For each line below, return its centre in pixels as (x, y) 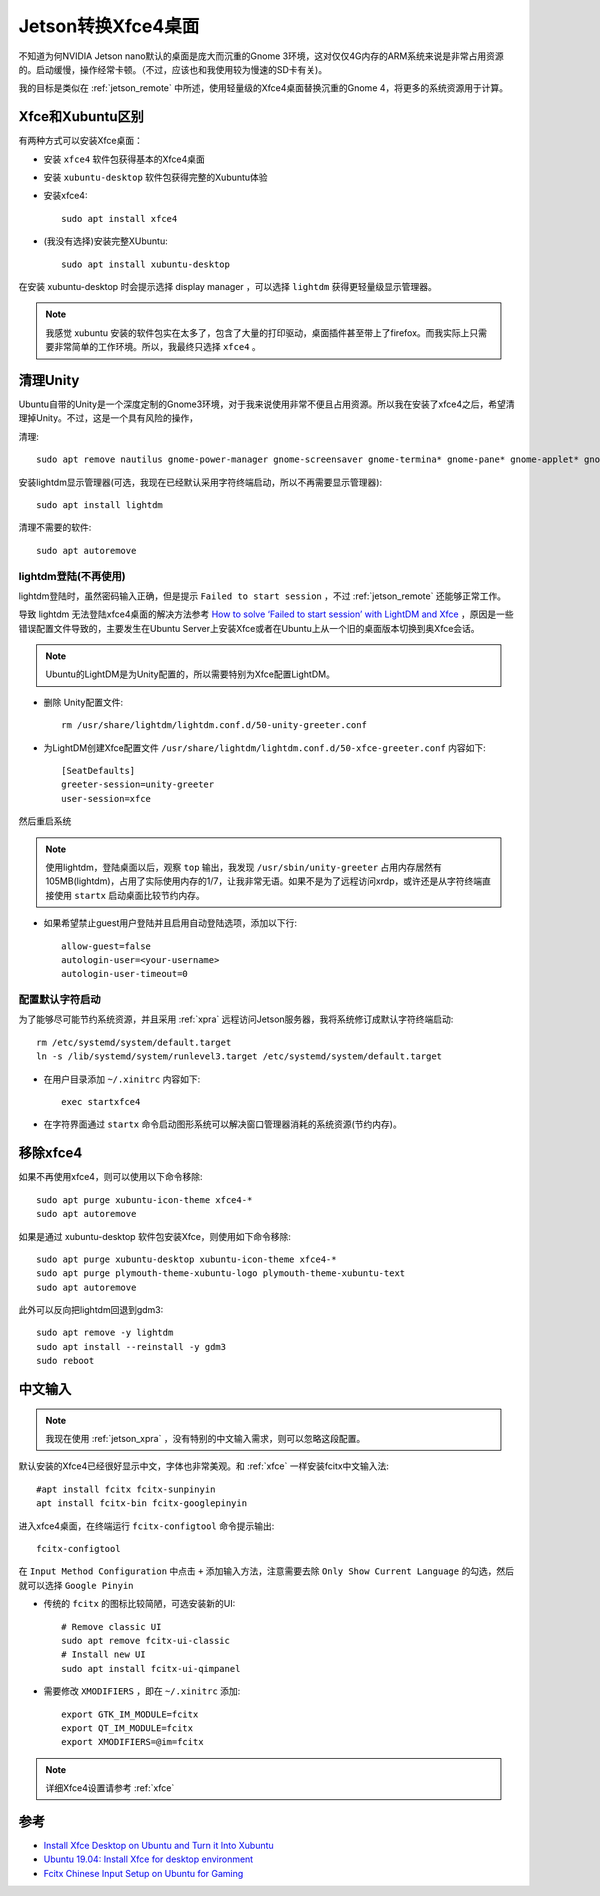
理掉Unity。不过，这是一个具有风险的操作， (108, 418)
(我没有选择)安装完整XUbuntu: (106, 241)
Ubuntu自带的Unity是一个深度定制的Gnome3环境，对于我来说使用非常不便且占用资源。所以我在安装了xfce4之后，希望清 (266, 404)
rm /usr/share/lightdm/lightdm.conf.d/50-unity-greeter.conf (214, 725)
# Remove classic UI (111, 1626)
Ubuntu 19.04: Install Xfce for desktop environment (148, 1859)
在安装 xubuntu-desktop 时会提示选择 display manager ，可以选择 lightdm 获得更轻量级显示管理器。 (227, 286)
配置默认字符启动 (59, 1000)
